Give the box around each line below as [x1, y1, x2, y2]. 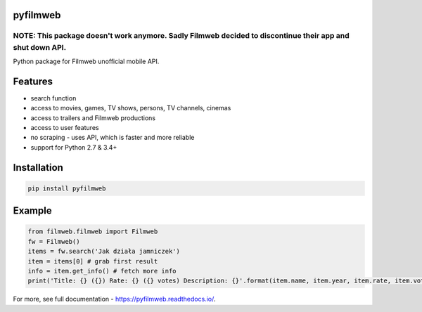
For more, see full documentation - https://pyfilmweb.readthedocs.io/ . [13, 295, 216, 304]
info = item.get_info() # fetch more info [27, 267, 177, 275]
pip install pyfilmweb [27, 184, 106, 193]
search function [30, 93, 77, 102]
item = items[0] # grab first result [27, 257, 158, 265]
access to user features [30, 124, 99, 132]
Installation [13, 162, 63, 174]
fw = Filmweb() [27, 238, 80, 245]
